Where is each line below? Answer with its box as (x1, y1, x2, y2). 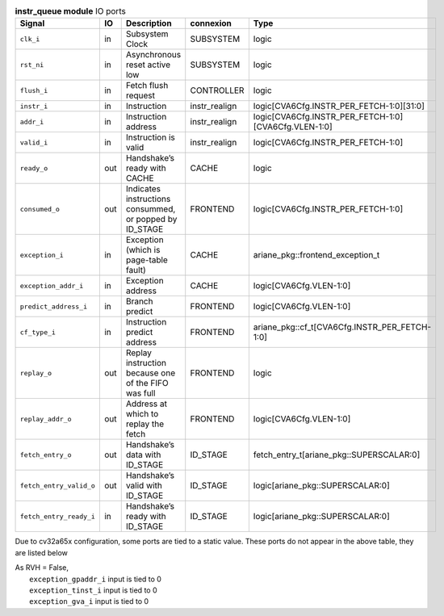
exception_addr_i (19, 281, 84, 290)
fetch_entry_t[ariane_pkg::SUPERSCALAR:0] (253, 449, 421, 460)
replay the (125, 418, 165, 430)
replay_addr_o (19, 414, 72, 423)
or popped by (125, 214, 178, 225)
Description (125, 18, 173, 29)
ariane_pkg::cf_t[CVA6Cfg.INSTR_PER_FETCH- (253, 321, 432, 333)
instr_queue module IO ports (15, 6, 127, 17)
